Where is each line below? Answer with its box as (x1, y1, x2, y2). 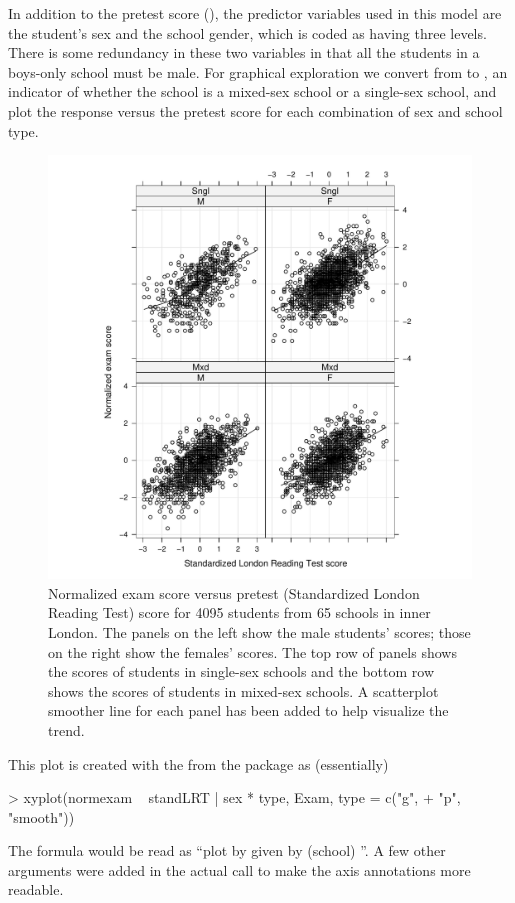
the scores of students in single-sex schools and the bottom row (48, 661, 435, 682)
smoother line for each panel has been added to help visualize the (48, 700, 449, 721)
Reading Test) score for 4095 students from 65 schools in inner (48, 602, 431, 623)
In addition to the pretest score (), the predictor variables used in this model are (8, 3, 502, 23)
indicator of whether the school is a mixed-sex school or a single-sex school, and (8, 81, 497, 102)
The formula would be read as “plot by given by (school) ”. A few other (8, 840, 446, 861)
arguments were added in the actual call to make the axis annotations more (8, 859, 471, 880)
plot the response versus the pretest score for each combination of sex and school (8, 100, 503, 121)
